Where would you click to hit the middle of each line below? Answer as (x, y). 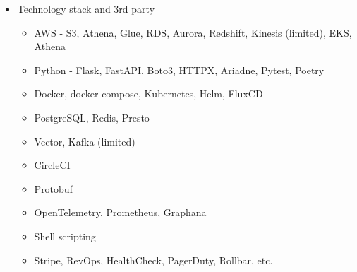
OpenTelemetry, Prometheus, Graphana (120, 212)
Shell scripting (65, 236)
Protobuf (53, 188)
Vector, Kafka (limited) (85, 141)
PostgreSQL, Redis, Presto (92, 117)
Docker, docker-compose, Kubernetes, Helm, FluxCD (149, 94)
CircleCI (52, 165)
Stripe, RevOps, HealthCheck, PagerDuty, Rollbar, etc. (153, 260)
